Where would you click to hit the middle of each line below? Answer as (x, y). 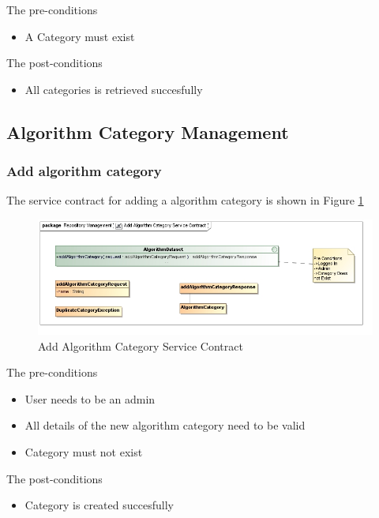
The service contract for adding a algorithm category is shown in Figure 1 (185, 200)
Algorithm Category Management (148, 131)
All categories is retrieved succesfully (114, 89)
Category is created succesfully (99, 505)
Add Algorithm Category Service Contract (141, 345)
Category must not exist (84, 451)
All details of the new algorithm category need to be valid (165, 425)
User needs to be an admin (90, 398)
